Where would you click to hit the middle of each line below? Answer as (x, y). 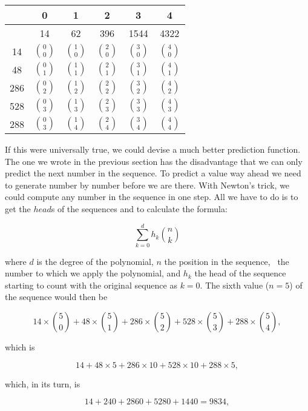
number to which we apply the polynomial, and (93, 273)
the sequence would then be (56, 297)
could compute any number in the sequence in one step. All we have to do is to (152, 197)
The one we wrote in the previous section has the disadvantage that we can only (154, 161)
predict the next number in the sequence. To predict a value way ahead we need (153, 173)
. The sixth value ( (234, 285)
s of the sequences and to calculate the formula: (139, 208)
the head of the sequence (240, 273)
